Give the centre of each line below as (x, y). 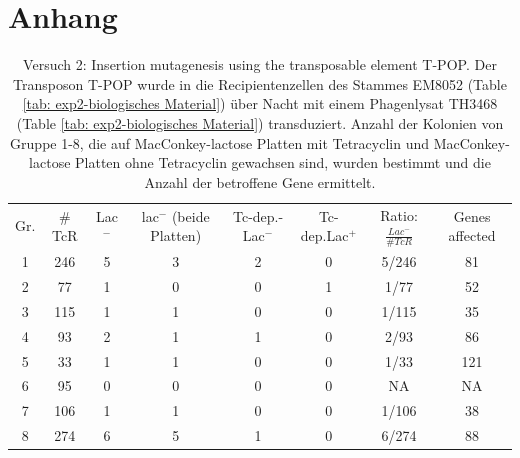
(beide (190, 215)
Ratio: (399, 214)
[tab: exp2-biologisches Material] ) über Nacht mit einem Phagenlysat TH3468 (260, 103)
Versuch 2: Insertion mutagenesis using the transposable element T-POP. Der (260, 64)
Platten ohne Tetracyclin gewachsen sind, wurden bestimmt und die (283, 162)
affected (472, 235)
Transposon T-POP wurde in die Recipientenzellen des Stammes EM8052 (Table (260, 83)
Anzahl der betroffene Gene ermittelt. (260, 181)
